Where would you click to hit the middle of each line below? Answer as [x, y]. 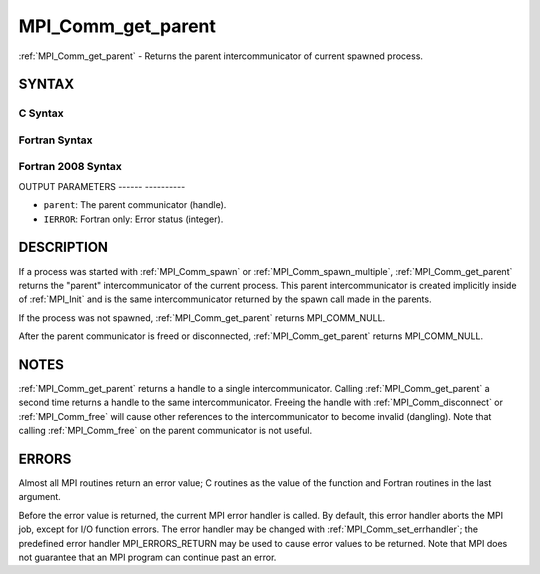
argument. [40, 497]
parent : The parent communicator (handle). [135, 205]
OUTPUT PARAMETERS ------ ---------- [102, 186]
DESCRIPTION [63, 247]
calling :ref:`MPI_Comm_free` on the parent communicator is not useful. [165, 431]
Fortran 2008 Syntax [70, 167]
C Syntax [41, 113]
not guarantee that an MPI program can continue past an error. [147, 557]
